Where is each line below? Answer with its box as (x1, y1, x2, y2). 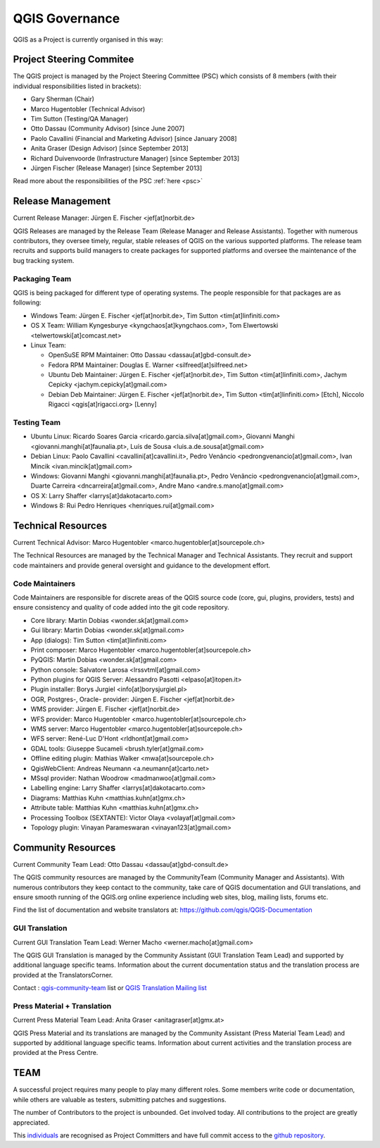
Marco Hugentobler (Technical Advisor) (30, 104, 146, 113)
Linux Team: (30, 340, 66, 349)
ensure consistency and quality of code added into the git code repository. (13, 603, 230, 612)
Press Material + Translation (13, 1001, 112, 1011)
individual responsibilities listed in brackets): (13, 82, 141, 90)
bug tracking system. (13, 256, 75, 264)
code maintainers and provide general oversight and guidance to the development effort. (13, 561, 271, 569)
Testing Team (13, 418, 61, 428)
